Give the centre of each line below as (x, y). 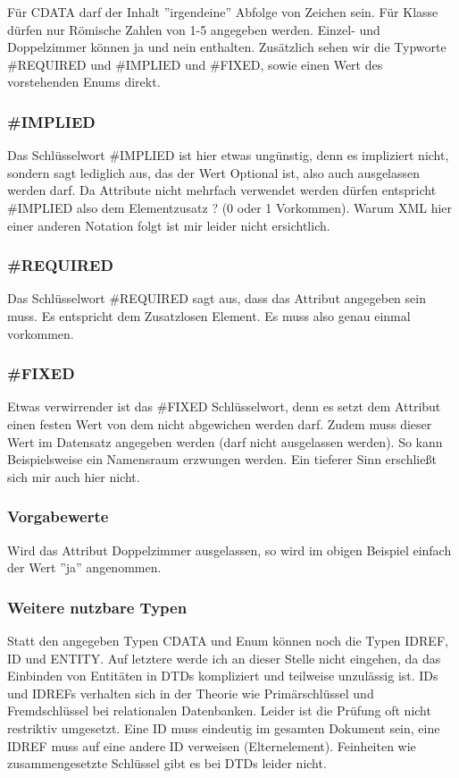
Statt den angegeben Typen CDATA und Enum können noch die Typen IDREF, (228, 640)
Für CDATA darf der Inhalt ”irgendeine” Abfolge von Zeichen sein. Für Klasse (223, 12)
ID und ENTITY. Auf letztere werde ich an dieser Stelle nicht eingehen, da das (224, 658)
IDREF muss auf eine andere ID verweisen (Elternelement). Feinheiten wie (212, 745)
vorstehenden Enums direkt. (84, 82)
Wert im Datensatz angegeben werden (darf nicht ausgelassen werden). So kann (225, 441)
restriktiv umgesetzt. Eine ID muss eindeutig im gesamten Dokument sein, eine (224, 727)
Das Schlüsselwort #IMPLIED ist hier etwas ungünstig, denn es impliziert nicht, (228, 155)
